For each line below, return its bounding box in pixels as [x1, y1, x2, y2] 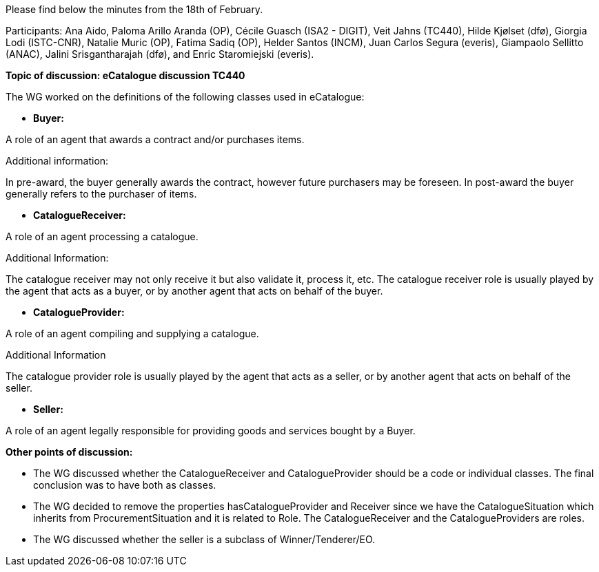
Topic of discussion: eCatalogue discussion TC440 [6, 70, 245, 81]
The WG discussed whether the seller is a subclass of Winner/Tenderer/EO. [33, 533, 376, 545]
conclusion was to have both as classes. [33, 479, 216, 491]
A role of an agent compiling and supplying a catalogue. [6, 328, 259, 339]
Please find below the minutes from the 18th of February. [6, 3, 263, 15]
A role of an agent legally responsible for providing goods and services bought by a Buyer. [6, 425, 416, 436]
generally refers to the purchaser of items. [6, 188, 197, 200]
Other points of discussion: [6, 446, 133, 458]
